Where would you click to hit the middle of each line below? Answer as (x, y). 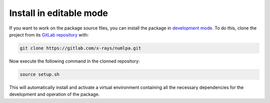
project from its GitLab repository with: (49, 34)
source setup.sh (40, 74)
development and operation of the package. (54, 94)
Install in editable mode (59, 13)
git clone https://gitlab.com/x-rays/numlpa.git (80, 48)
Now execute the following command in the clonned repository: (74, 61)
